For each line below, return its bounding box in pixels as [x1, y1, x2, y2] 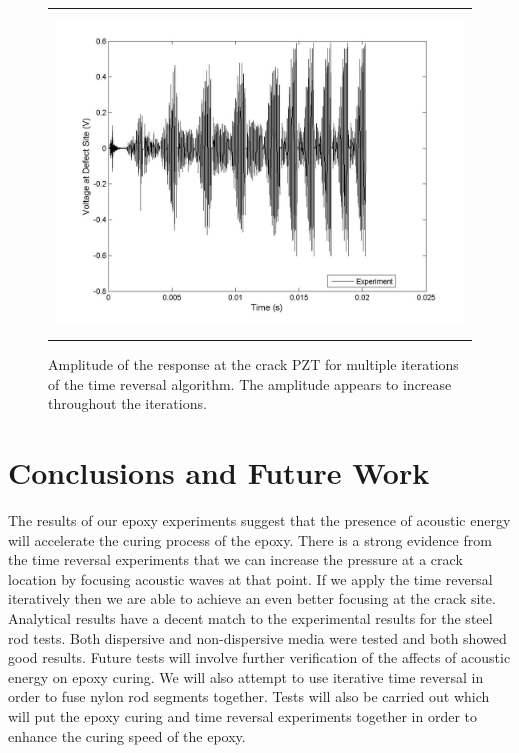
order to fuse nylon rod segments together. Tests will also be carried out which [8, 686, 490, 707]
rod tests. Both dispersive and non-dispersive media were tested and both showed [8, 627, 507, 648]
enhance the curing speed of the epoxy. [8, 725, 246, 746]
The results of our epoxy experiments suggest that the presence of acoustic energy [8, 510, 511, 530]
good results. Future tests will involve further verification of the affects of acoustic [8, 647, 511, 668]
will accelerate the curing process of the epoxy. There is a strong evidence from [8, 529, 492, 550]
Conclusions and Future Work [8, 452, 430, 493]
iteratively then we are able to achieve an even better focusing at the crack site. [8, 588, 496, 609]
